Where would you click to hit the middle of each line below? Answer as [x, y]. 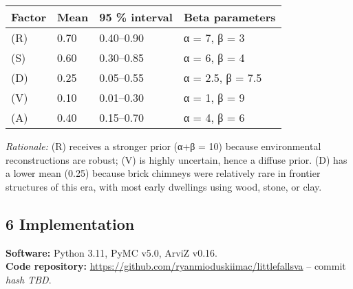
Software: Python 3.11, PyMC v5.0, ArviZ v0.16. [111, 252]
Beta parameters [229, 17]
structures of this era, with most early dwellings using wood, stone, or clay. [164, 186]
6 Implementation [70, 223]
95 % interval [136, 17]
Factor [29, 17]
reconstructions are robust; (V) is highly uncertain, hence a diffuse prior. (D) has [176, 159]
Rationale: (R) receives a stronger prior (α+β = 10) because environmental [163, 146]
